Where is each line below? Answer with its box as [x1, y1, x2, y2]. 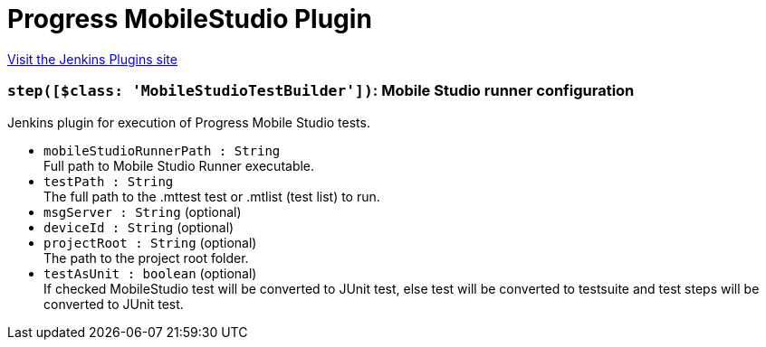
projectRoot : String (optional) [43, 234, 257, 250]
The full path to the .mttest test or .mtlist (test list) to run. [43, 188, 380, 204]
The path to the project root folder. [43, 249, 249, 266]
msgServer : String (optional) [43, 203, 242, 220]
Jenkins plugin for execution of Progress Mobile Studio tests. [7, 114, 370, 130]
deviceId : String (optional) [43, 219, 235, 235]
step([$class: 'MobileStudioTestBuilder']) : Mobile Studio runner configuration [7, 81, 635, 100]
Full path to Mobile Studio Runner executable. [43, 157, 315, 173]
